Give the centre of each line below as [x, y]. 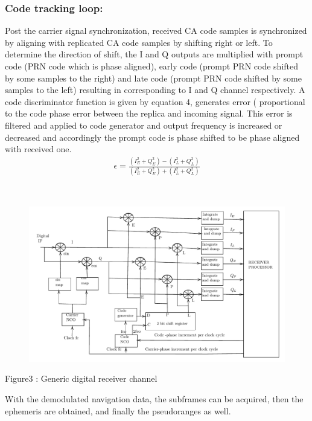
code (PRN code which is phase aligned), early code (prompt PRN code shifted [152, 66]
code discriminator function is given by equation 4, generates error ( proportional [155, 101]
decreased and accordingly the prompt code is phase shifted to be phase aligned [152, 137]
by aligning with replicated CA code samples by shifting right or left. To [139, 42]
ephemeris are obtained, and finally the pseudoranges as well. [118, 410]
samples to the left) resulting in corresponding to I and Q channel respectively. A [155, 90]
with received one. [38, 149]
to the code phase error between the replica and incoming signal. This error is [149, 113]
